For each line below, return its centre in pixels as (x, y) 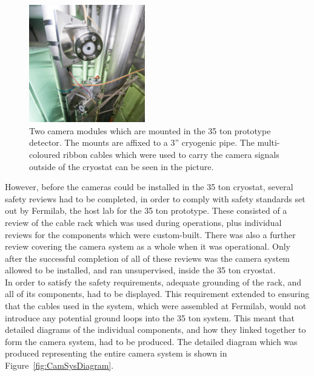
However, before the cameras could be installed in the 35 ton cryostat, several (149, 187)
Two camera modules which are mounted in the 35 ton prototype (150, 130)
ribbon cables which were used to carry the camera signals (171, 154)
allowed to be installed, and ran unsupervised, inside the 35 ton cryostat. (140, 270)
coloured (45, 154)
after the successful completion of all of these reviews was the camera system (148, 258)
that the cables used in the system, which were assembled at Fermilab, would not (156, 306)
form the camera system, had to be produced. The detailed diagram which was (151, 341)
